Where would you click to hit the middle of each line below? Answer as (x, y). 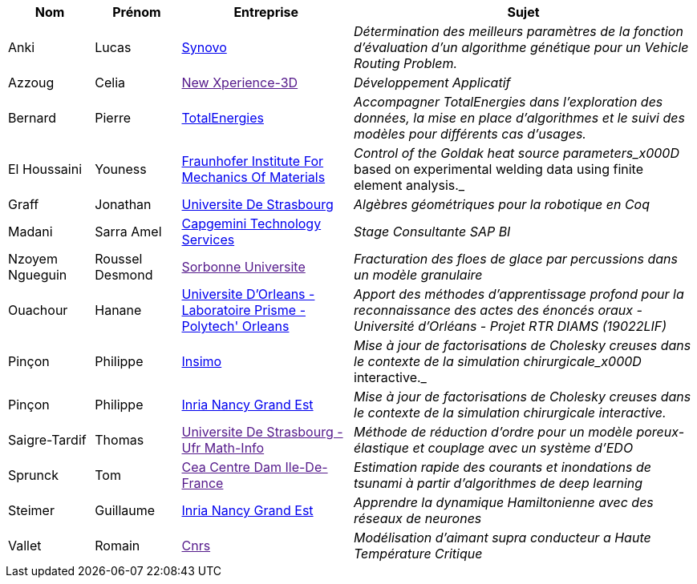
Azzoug (31, 83)
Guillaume (125, 510)
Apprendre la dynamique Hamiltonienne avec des (504, 502)
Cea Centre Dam (231, 467)
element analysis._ (409, 185)
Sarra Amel (128, 232)
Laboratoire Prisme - (243, 310)
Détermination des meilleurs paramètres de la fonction (519, 31)
